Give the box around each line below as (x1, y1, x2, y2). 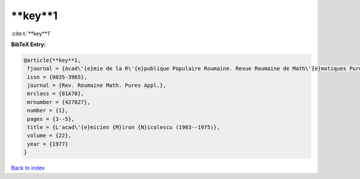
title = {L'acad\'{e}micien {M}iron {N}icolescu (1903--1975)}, (27, 124, 220, 131)
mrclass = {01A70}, (27, 90, 84, 97)
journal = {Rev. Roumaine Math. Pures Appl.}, (27, 82, 166, 89)
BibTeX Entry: (11, 41, 46, 48)
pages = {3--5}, (27, 116, 75, 122)
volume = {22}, (27, 132, 72, 139)
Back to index (11, 165, 45, 172)
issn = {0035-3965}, (27, 74, 88, 80)
